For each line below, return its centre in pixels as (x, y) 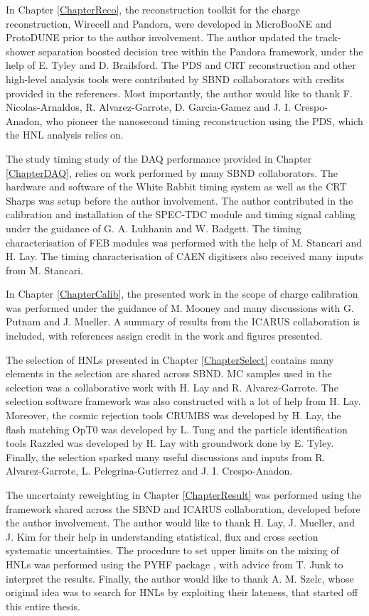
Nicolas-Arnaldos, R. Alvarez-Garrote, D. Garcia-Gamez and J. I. (148, 107)
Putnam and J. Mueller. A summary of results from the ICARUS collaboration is (183, 321)
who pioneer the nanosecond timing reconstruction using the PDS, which (204, 120)
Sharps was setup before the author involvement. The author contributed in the (180, 200)
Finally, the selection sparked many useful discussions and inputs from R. (166, 456)
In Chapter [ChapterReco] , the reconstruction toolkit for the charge (153, 9)
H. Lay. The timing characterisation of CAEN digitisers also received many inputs (184, 256)
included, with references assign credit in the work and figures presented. (164, 336)
